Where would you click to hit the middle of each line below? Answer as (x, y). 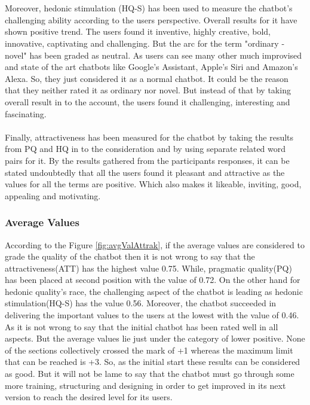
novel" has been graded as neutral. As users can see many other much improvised (154, 55)
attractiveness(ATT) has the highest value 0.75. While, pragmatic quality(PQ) (148, 268)
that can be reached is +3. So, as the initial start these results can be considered (153, 362)
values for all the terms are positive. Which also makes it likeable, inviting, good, (153, 184)
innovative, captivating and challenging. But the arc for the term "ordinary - (145, 43)
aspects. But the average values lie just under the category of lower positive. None (155, 338)
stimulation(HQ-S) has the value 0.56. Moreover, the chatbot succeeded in (141, 303)
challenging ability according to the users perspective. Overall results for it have (151, 19)
